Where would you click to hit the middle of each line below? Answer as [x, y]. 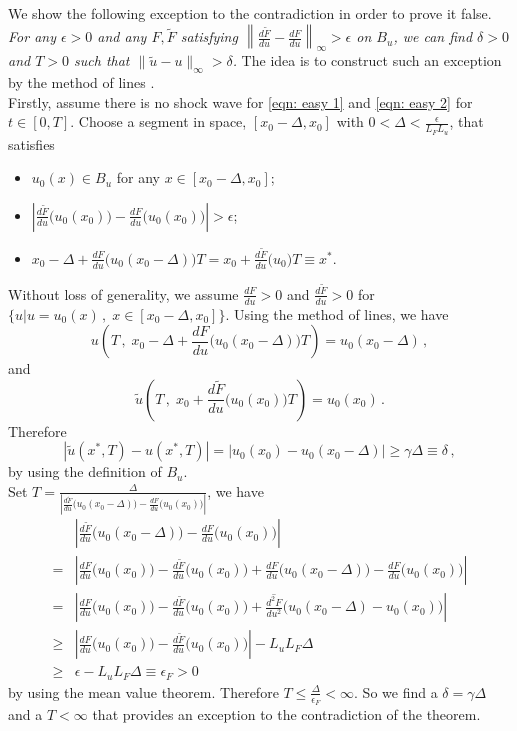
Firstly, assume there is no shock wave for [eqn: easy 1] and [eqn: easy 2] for [240, 101]
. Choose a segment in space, [158, 121]
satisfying [209, 36]
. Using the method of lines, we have [337, 313]
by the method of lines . [81, 82]
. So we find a [396, 691]
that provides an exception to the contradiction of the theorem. [286, 714]
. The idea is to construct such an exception [367, 60]
